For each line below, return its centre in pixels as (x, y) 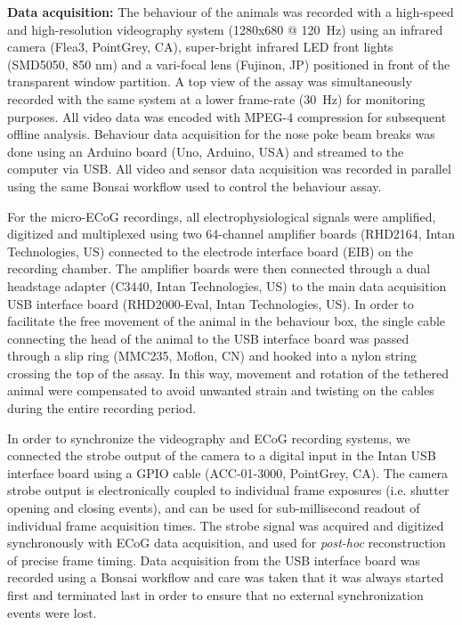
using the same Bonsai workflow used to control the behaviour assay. (195, 186)
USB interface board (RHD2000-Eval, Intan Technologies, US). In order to (211, 303)
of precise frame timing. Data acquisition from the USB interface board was (214, 560)
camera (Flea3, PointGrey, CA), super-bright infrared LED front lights (200, 47)
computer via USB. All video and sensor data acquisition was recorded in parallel (229, 169)
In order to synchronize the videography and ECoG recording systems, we (209, 438)
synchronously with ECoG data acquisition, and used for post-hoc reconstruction (227, 543)
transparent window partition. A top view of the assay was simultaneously (210, 81)
